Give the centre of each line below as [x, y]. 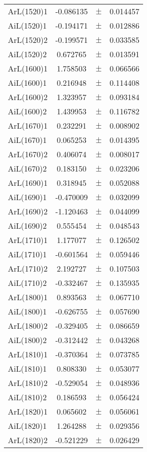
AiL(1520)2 [27, 54]
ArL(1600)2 [28, 97]
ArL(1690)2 [28, 211]
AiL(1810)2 [27, 397]
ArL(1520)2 [28, 40]
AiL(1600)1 [27, 83]
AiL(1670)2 [27, 168]
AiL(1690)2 [27, 226]
